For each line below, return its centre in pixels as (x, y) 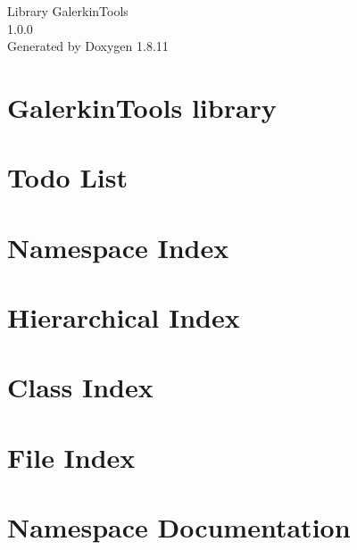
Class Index (80, 387)
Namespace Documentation (179, 527)
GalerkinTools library (142, 107)
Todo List (67, 177)
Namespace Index (118, 247)
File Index (71, 457)
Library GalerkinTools (68, 11)
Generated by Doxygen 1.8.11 (88, 46)
